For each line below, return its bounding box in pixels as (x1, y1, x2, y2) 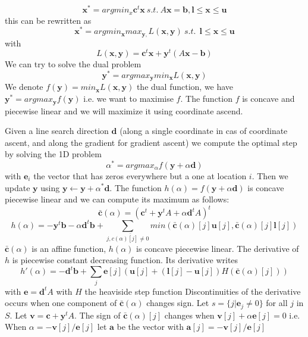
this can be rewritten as (5, 14, 92, 26)
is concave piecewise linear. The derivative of (136, 242, 299, 254)
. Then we (252, 169, 288, 182)
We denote (5, 80, 43, 93)
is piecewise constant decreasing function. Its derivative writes (12, 254, 238, 266)
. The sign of (74, 308, 121, 321)
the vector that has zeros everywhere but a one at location (33, 169, 247, 182)
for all (266, 297, 288, 309)
